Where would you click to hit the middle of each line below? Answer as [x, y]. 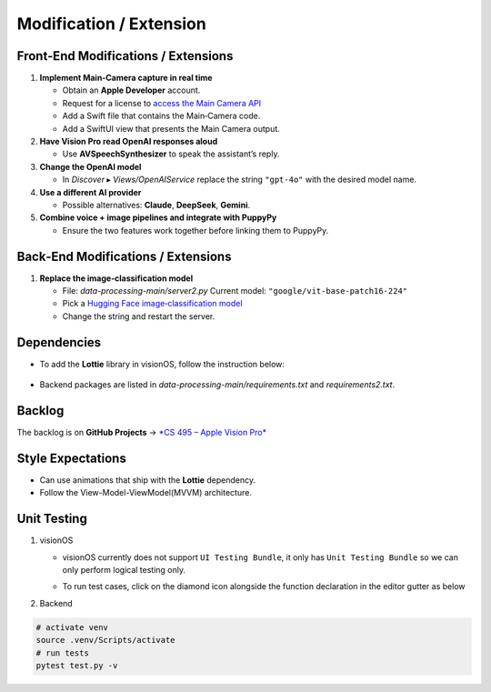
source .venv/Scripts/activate [106, 640]
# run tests [63, 653]
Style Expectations [71, 458]
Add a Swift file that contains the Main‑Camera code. [161, 116]
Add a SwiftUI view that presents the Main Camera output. [171, 128]
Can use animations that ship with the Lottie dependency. [148, 480]
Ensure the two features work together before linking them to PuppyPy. [195, 230]
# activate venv [72, 627]
